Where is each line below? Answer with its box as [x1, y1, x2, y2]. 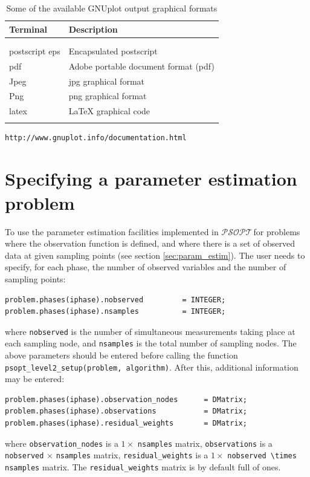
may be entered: [5, 372, 65, 385]
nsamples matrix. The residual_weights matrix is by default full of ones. [5, 460, 281, 473]
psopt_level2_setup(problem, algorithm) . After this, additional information [5, 360, 299, 373]
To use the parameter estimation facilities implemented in [5, 225, 219, 238]
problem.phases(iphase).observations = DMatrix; [5, 407, 247, 416]
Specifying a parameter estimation [5, 166, 297, 191]
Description [68, 22, 118, 35]
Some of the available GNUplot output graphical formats [6, 2, 218, 14]
